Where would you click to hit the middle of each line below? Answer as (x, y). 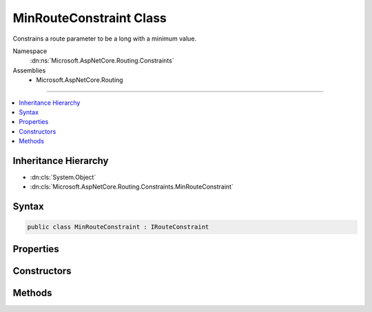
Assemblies (29, 70)
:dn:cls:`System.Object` (63, 177)
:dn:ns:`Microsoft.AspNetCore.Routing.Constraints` (102, 61)
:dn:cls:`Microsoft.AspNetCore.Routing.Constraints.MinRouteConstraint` (132, 187)
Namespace (30, 51)
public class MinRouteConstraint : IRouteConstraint (118, 227)
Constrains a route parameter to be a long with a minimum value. (104, 39)
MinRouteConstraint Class (90, 18)
